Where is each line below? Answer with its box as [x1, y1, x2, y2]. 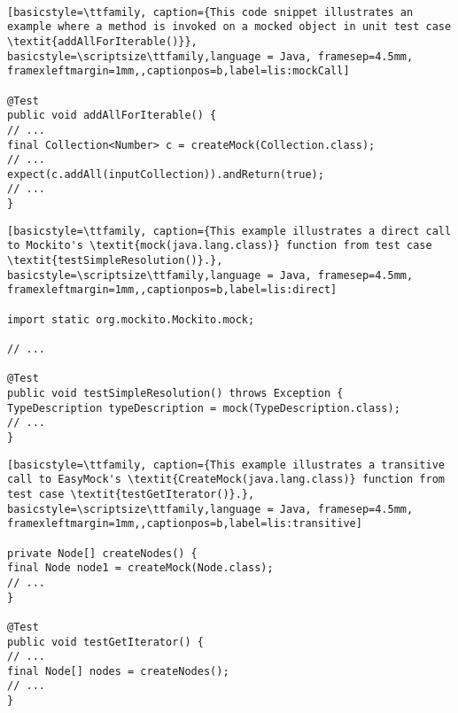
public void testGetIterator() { [7, 635, 204, 648]
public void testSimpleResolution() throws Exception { [7, 387, 344, 399]
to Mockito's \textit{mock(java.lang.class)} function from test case [7, 239, 432, 252]
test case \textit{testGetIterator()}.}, [7, 487, 255, 500]
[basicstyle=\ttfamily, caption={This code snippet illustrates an [7, 5, 414, 19]
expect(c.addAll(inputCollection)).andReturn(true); [7, 167, 324, 181]
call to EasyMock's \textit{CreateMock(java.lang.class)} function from [7, 473, 445, 486]
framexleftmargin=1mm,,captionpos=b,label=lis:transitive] [7, 517, 362, 531]
